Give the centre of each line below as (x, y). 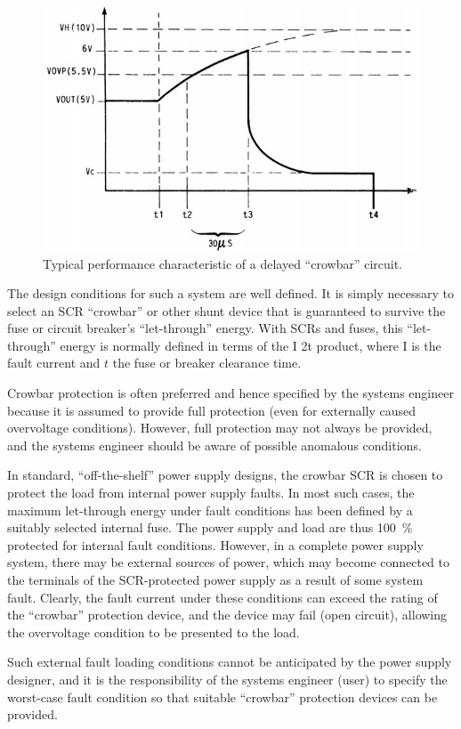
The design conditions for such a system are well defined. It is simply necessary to (231, 293)
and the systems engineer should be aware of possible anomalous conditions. (214, 445)
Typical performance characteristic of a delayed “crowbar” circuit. (222, 263)
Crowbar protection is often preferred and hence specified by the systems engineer (230, 393)
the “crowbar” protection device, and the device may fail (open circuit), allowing (227, 615)
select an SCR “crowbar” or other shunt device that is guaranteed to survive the (226, 310)
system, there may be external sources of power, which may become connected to (228, 562)
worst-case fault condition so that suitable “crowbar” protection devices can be (222, 697)
